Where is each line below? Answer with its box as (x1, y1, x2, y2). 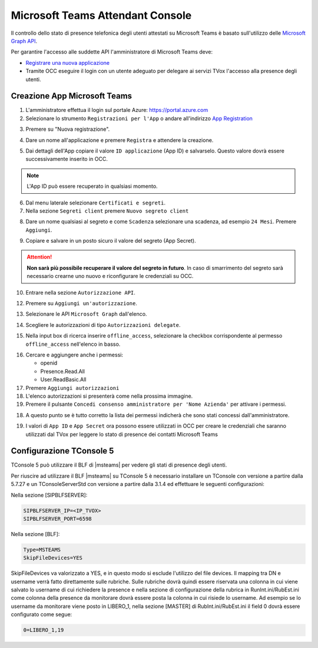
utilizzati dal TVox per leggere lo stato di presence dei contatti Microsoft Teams (25, 431, 218, 438)
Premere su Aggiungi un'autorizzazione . (25, 300, 138, 307)
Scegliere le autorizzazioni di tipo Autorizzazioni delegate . (25, 321, 181, 328)
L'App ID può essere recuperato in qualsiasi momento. (26, 183, 158, 190)
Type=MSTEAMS (23, 546, 61, 553)
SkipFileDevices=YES (23, 554, 82, 561)
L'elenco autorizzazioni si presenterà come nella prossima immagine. (25, 392, 193, 399)
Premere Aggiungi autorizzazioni (25, 384, 120, 391)
